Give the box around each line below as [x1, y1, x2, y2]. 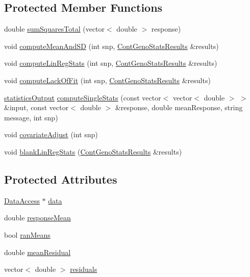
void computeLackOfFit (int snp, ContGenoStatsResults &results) [4, 74, 211, 85]
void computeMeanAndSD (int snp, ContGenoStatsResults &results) [4, 40, 219, 51]
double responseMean [4, 212, 71, 223]
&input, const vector [4, 102, 69, 113]
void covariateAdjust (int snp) [4, 129, 98, 140]
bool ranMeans [4, 229, 51, 240]
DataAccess [4, 195, 40, 206]
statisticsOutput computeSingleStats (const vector [4, 92, 161, 103]
